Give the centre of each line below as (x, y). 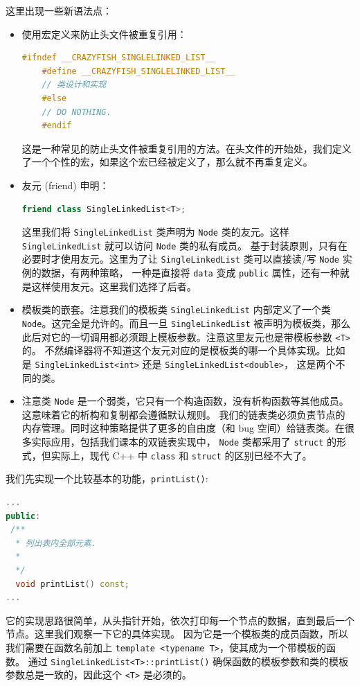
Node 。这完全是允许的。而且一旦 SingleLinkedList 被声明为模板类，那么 (186, 323)
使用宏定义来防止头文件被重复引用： (104, 34)
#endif (57, 126)
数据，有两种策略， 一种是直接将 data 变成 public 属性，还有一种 (190, 273)
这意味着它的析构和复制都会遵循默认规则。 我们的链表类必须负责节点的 (183, 414)
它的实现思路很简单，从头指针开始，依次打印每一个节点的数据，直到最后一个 (180, 620)
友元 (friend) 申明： (65, 185)
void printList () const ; (73, 584)
